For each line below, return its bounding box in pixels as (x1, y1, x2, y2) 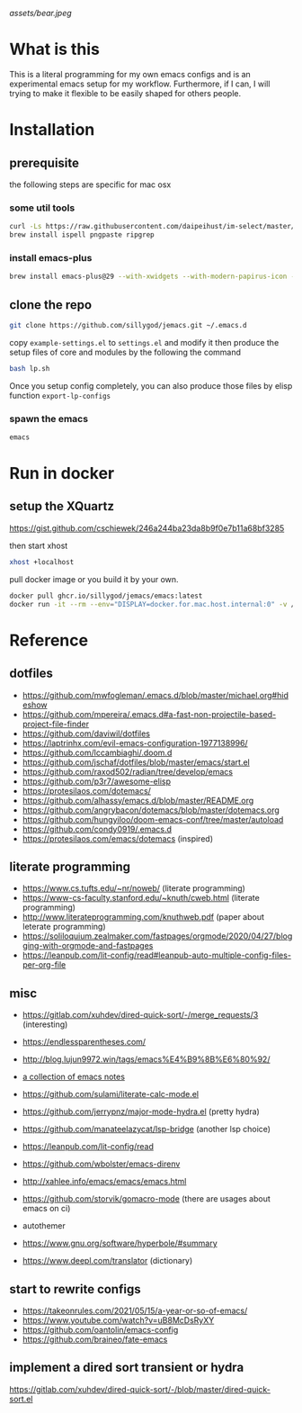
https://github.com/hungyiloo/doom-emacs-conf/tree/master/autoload (22, 814, 284, 824)
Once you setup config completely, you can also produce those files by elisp (9, 380, 293, 391)
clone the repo (9, 297, 93, 312)
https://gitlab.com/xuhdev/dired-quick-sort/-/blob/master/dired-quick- (9, 1383, 271, 1394)
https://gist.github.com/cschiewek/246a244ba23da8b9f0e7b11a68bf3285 (9, 522, 285, 534)
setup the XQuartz (9, 499, 115, 514)
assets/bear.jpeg (9, 8, 72, 18)
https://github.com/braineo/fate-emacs (22, 1334, 168, 1345)
